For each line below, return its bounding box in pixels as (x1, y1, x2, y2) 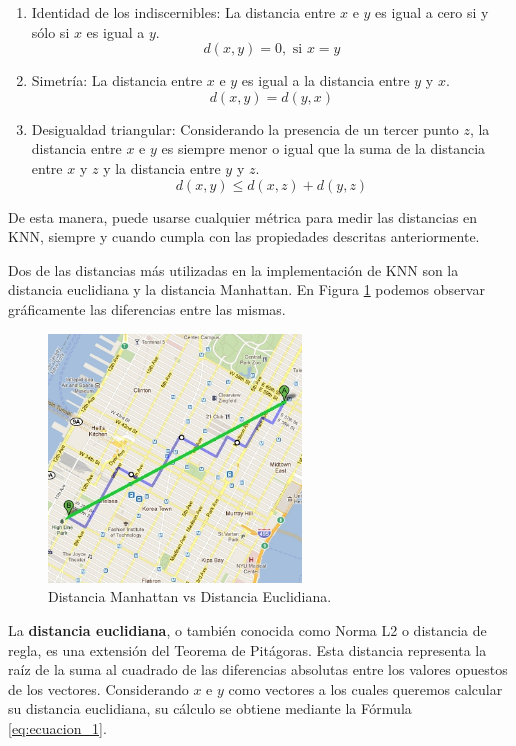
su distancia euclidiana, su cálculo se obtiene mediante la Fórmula (8, 698, 412, 719)
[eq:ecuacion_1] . (8, 717, 107, 738)
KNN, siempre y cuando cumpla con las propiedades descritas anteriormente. (8, 226, 480, 247)
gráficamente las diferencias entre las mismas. (8, 298, 286, 319)
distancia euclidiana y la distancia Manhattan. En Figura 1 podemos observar (8, 279, 485, 300)
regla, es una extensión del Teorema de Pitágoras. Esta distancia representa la (8, 639, 487, 660)
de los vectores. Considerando (8, 678, 189, 699)
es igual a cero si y (375, 2, 489, 22)
